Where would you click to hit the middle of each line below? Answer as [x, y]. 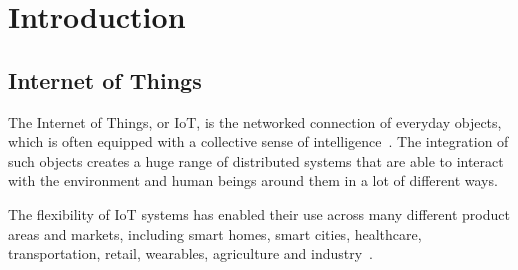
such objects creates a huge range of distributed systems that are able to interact [256, 160]
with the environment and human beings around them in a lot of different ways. [253, 180]
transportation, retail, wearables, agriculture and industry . [190, 253]
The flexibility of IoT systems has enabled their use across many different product [259, 213]
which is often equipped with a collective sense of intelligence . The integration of [258, 141]
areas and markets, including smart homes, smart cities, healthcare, [215, 233]
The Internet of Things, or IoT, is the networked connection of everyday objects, [255, 121]
